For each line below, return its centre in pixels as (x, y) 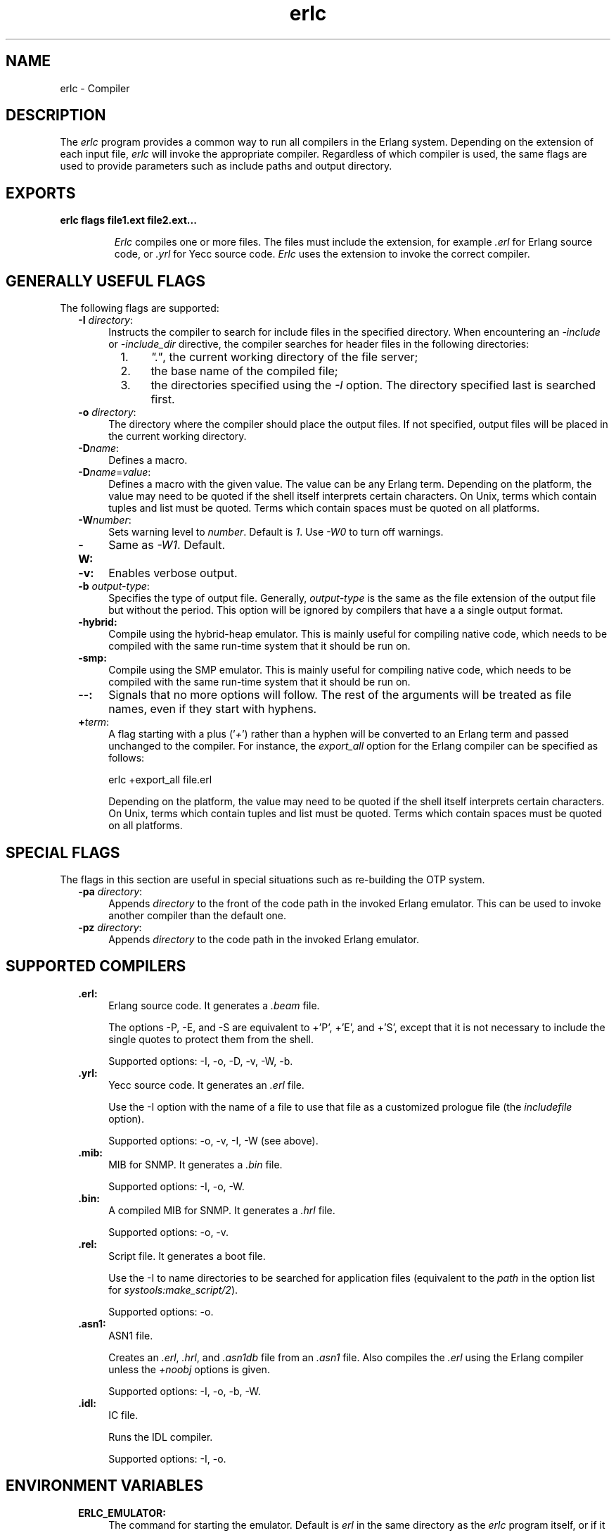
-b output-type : (114, 586)
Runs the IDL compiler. (161, 1437)
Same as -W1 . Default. (167, 545)
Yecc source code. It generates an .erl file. (206, 1085)
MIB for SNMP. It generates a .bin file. (195, 1164)
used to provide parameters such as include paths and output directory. (226, 166)
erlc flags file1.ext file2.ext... (128, 220)
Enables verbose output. (173, 573)
